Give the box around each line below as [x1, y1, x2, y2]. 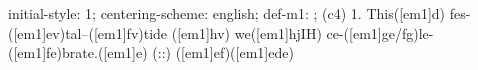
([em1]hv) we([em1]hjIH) [171, 22, 322, 43]
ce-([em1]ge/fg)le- [326, 22, 434, 43]
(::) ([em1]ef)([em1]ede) [152, 42, 294, 63]
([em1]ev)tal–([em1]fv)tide [8, 22, 168, 43]
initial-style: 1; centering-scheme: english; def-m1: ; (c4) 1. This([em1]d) [8, 3, 446, 23]
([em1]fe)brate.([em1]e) [8, 42, 148, 63]
